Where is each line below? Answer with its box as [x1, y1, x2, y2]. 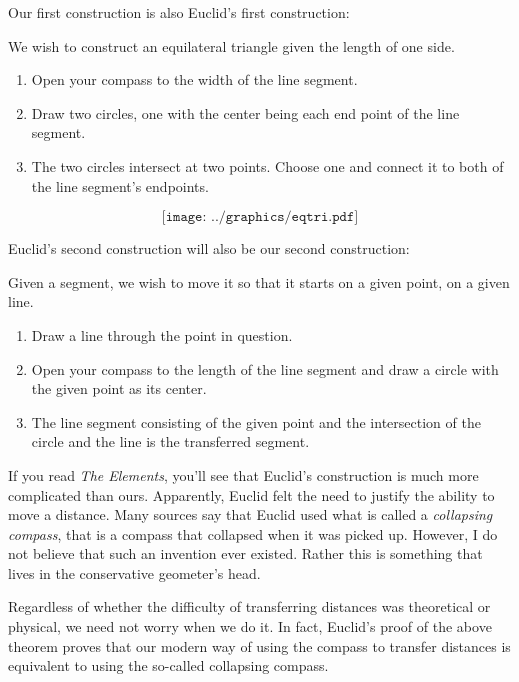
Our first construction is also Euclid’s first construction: [8, 2, 350, 22]
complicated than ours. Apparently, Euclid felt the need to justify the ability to [8, 484, 495, 505]
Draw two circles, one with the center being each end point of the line [31, 102, 460, 123]
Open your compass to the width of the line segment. [31, 69, 358, 90]
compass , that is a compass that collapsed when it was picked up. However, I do [8, 523, 498, 544]
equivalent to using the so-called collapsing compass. [8, 655, 329, 676]
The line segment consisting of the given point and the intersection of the [31, 411, 481, 432]
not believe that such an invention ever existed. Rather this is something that [8, 543, 483, 564]
